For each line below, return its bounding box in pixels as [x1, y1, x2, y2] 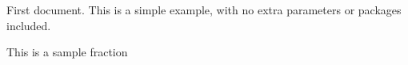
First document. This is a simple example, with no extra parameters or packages [6, 2, 402, 17]
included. [6, 17, 51, 33]
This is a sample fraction [6, 44, 128, 60]
